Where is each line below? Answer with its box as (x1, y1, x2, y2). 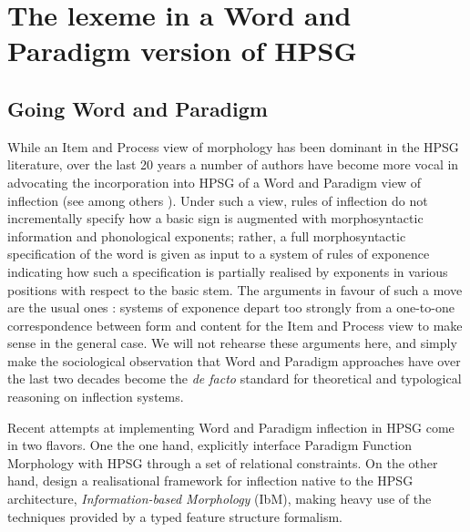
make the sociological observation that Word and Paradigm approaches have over (7, 351, 461, 370)
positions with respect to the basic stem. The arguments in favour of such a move (7, 280, 463, 299)
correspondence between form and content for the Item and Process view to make (7, 315, 463, 334)
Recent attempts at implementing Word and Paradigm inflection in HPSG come (7, 417, 455, 436)
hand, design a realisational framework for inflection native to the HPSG (7, 471, 414, 490)
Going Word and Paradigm (7, 94, 268, 122)
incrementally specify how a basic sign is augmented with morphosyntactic (7, 209, 424, 228)
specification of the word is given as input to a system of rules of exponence (7, 244, 430, 263)
